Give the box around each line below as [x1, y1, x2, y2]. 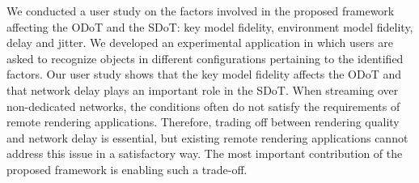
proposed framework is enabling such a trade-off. [6, 160, 248, 177]
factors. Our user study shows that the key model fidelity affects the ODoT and [6, 66, 402, 83]
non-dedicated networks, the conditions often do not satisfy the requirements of [6, 97, 400, 114]
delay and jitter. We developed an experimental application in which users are [6, 34, 393, 51]
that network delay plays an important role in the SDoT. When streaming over [6, 81, 399, 98]
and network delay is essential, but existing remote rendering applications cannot [6, 129, 408, 146]
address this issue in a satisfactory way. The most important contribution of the [6, 145, 403, 162]
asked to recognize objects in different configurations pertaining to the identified [6, 49, 404, 66]
